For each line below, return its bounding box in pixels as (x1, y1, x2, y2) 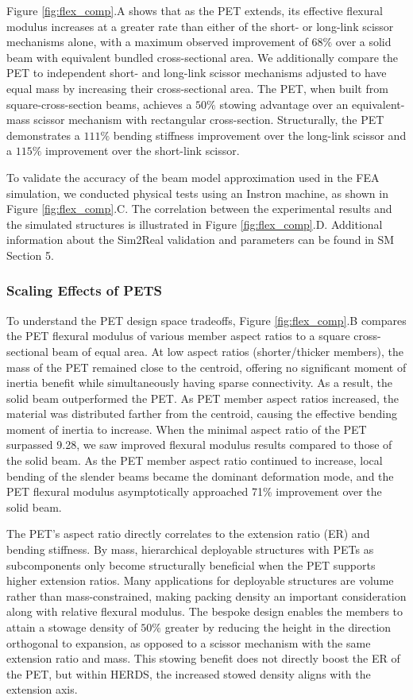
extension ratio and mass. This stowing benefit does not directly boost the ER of (6, 650, 400, 667)
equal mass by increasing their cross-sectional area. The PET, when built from (6, 79, 388, 96)
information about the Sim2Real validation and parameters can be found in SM (6, 231, 395, 248)
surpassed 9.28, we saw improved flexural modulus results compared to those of (6, 436, 392, 453)
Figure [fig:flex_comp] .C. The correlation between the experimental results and (6, 200, 392, 217)
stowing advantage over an (219, 95, 349, 112)
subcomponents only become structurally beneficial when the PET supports (6, 556, 376, 573)
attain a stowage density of (6, 619, 137, 635)
